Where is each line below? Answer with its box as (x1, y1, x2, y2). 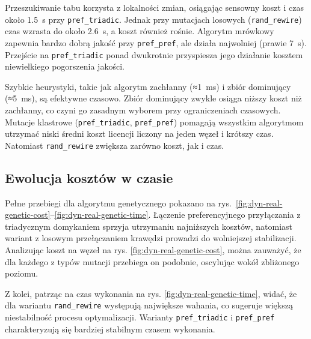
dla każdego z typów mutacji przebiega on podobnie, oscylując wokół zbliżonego (5, 255, 300, 268)
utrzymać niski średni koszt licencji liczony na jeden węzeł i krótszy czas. (5, 127, 274, 140)
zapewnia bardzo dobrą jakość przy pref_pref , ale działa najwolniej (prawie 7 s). (5, 36, 307, 49)
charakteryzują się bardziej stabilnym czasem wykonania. (5, 322, 215, 335)
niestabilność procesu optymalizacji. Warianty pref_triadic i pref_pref (5, 311, 275, 323)
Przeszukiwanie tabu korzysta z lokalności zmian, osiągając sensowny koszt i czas (5, 1, 304, 13)
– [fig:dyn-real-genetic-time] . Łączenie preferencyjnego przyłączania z (50, 208, 301, 221)
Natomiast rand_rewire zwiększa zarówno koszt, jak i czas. (5, 139, 224, 151)
